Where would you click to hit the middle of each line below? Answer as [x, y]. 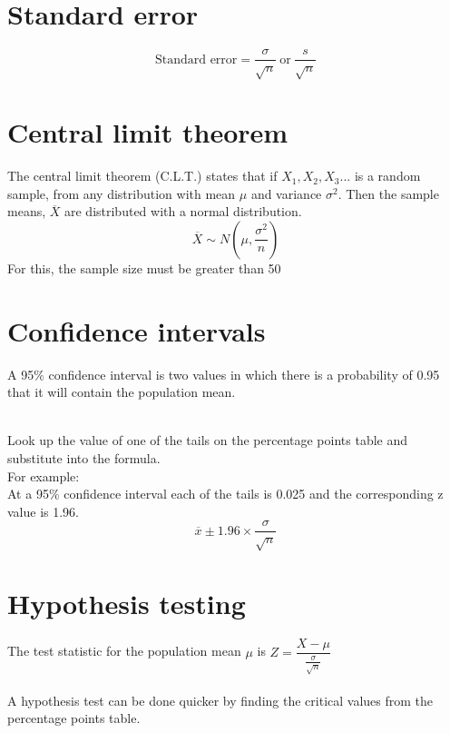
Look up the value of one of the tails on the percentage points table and [207, 440]
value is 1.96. [44, 511]
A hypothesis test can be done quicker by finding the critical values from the [220, 700]
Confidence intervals [137, 330]
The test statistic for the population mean [124, 651]
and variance [286, 193]
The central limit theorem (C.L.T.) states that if [142, 176]
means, [27, 211]
